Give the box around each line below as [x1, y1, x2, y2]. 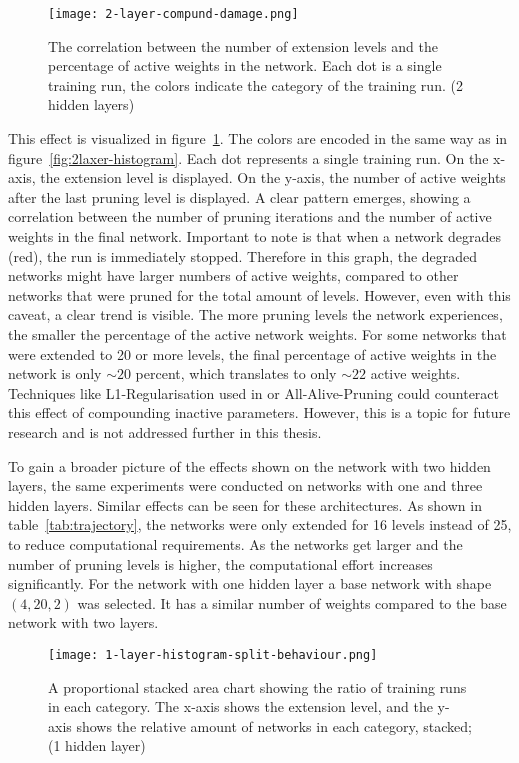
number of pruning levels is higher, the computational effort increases [8, 553, 433, 574]
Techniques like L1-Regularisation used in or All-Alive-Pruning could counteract [8, 382, 499, 403]
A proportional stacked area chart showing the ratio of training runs [48, 676, 467, 697]
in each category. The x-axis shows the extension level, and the [48, 696, 433, 717]
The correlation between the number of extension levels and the [48, 35, 438, 56]
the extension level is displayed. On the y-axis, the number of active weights [40, 167, 506, 188]
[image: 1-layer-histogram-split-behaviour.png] [48, 647, 378, 662]
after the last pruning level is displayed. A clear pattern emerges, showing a [8, 186, 471, 207]
